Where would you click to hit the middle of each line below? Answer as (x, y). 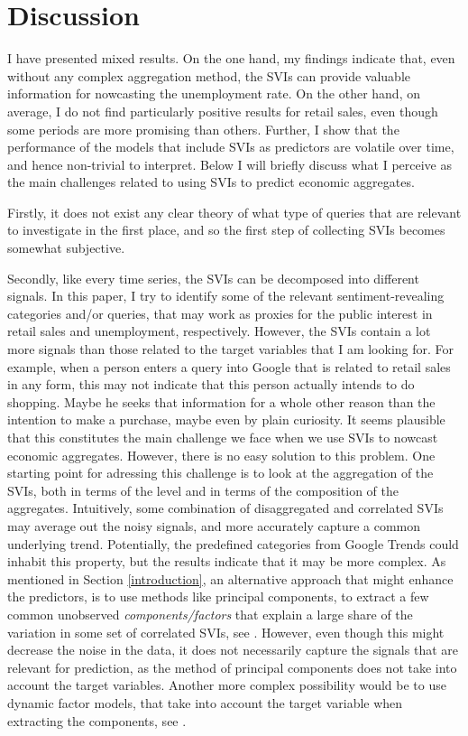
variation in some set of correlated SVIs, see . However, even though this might (226, 632)
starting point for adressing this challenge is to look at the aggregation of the (220, 473)
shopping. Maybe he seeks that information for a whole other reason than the (221, 401)
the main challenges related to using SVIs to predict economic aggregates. (211, 182)
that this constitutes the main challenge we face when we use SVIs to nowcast (223, 437)
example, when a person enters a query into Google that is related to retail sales (229, 366)
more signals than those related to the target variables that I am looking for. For (231, 349)
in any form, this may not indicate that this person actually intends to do (211, 384)
